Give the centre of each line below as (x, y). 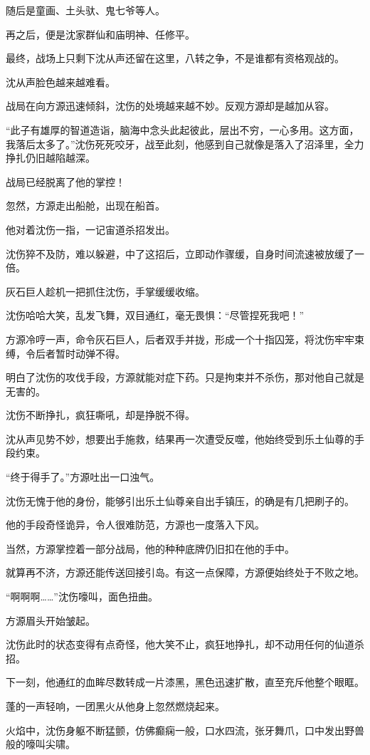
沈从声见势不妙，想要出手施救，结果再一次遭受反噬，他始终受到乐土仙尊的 (180, 438)
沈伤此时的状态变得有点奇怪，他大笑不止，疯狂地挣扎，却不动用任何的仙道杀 (185, 644)
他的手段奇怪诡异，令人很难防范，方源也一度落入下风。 (135, 525)
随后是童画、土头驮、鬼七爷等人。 (85, 10)
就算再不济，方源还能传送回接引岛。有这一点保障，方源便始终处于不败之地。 (185, 572)
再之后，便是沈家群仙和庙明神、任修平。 (100, 34)
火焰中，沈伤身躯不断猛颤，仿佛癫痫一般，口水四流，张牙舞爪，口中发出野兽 (185, 730)
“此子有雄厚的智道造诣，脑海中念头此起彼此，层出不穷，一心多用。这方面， (183, 129)
